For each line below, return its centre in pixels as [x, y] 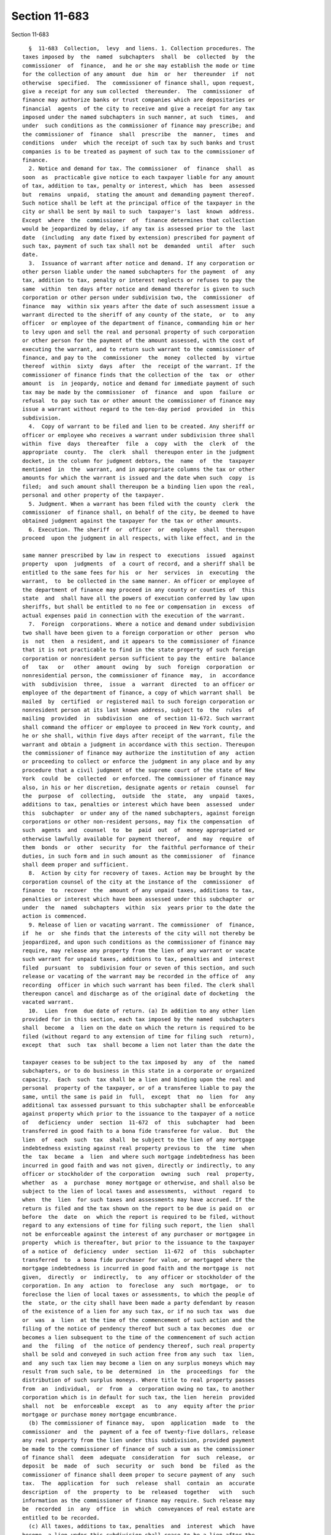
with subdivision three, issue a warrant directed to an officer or [139, 684]
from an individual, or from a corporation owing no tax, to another [139, 1389]
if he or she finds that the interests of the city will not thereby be [139, 934]
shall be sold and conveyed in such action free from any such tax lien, [139, 1354]
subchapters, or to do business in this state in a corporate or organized [139, 1071]
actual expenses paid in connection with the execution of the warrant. [134, 615]
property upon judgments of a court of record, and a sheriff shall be [139, 564]
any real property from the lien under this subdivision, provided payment [139, 1440]
